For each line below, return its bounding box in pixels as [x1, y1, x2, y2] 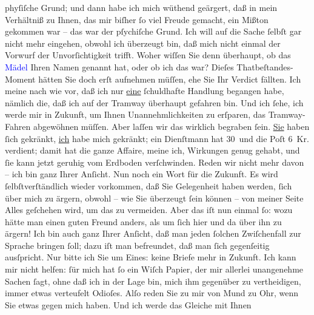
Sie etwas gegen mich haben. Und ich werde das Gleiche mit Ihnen [5, 298, 252, 311]
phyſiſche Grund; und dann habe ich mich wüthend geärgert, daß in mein [5, 1, 278, 13]
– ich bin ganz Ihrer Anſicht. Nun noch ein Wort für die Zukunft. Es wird [5, 168, 278, 180]
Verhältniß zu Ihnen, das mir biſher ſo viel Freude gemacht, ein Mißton [5, 13, 269, 25]
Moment [5, 72, 36, 85]
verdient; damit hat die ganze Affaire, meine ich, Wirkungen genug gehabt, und [5, 144, 300, 157]
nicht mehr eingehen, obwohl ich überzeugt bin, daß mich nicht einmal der [5, 36, 281, 49]
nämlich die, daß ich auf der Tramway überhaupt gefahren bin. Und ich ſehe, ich [5, 96, 304, 109]
